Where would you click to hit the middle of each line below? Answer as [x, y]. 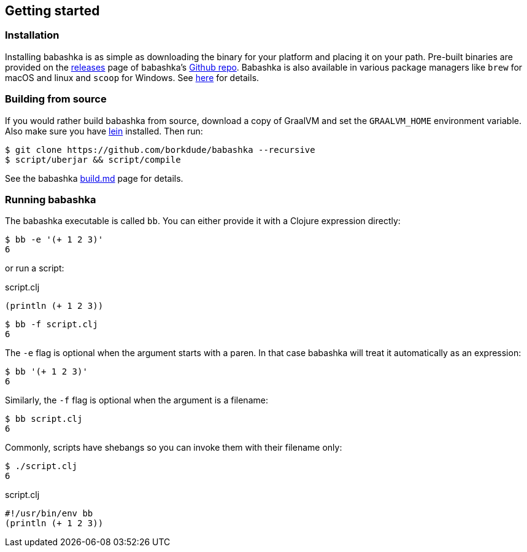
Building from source [56, 99]
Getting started [52, 11]
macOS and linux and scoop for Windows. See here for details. [132, 77]
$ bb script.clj [44, 419]
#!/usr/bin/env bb [49, 514]
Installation [32, 35]
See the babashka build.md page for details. [94, 178]
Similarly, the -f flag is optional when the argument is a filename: [137, 400]
